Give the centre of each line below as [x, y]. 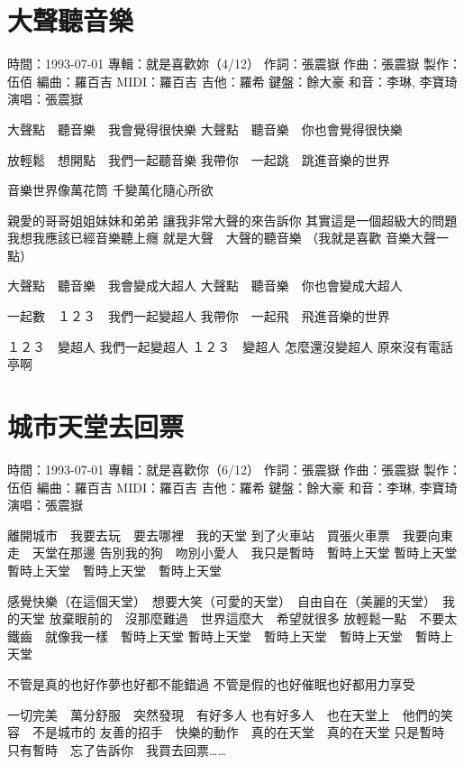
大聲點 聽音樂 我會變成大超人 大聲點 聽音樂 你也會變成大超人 [205, 286]
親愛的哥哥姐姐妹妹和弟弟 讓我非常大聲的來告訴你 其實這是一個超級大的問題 [232, 220]
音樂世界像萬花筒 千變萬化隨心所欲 [110, 190]
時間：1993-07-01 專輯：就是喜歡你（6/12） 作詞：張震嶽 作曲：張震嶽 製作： [234, 469]
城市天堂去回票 [96, 426]
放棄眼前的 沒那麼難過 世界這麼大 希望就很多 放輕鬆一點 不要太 [253, 618]
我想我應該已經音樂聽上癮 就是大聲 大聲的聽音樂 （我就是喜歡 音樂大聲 [222, 238]
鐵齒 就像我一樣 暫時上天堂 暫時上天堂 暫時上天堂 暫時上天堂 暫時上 [230, 636]
